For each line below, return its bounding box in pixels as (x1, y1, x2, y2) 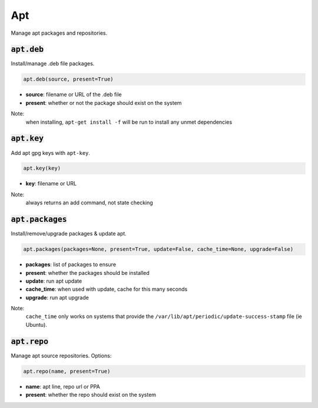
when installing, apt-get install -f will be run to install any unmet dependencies (25, 118, 233, 125)
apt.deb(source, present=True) (23, 76, 114, 82)
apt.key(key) (23, 165, 61, 172)
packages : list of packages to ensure (25, 261, 117, 268)
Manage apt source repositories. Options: (11, 352, 112, 359)
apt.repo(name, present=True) (23, 368, 111, 374)
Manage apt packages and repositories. (11, 29, 108, 37)
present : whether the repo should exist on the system (25, 392, 156, 399)
